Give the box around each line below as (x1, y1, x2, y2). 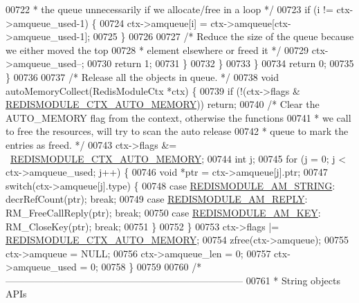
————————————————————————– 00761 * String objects (6, 273, 340, 287)
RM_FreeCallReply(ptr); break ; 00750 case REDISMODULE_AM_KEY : (6, 205, 321, 219)
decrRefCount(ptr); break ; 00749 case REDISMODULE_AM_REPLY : (6, 192, 308, 206)
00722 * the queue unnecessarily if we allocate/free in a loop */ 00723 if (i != (6, 2, 333, 16)
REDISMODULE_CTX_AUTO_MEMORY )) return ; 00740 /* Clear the (6, 97, 320, 111)
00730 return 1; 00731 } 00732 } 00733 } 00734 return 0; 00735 (87, 56, 354, 71)
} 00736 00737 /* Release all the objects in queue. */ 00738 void (6, 69, 279, 84)
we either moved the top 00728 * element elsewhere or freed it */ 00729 (6, 42, 309, 57)
